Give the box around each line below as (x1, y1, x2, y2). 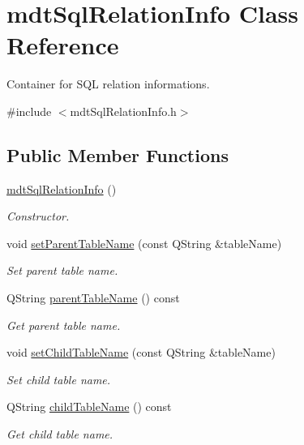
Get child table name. (6, 426, 113, 443)
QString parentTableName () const (6, 289, 180, 306)
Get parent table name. (6, 316, 121, 333)
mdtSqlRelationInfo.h (70, 102, 177, 119)
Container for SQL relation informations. (6, 75, 210, 92)
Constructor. (6, 208, 70, 225)
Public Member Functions (6, 142, 229, 167)
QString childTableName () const (6, 398, 172, 415)
